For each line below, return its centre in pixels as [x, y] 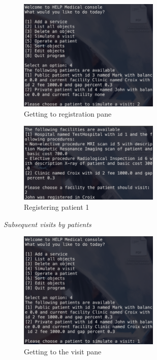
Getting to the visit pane [63, 351]
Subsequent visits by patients [48, 224]
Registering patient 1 [57, 207]
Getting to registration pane [68, 113]
